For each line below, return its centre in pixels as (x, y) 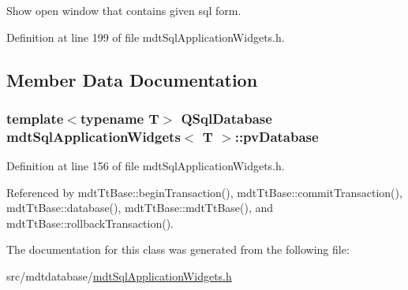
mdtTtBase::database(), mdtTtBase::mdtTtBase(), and (140, 208)
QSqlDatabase (226, 118)
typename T (120, 118)
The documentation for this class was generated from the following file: (178, 249)
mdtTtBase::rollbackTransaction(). (90, 223)
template (35, 118)
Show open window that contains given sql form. (124, 10)
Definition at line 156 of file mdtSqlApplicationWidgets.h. (146, 166)
